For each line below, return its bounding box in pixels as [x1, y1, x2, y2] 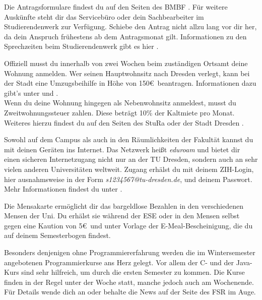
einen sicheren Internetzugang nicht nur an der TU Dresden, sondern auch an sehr [4, 154, 258, 164]
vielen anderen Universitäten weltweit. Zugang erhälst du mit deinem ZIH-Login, [4, 163, 254, 174]
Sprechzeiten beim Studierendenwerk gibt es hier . [4, 41, 159, 51]
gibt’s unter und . [4, 87, 58, 98]
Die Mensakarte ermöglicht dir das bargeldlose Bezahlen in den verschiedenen [4, 200, 243, 211]
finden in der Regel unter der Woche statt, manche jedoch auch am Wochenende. [4, 276, 254, 287]
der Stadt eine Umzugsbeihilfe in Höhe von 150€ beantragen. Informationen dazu [4, 78, 256, 88]
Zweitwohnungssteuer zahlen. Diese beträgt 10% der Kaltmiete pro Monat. [4, 107, 235, 117]
